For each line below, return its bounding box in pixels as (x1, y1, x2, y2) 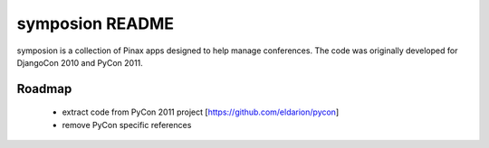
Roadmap (16, 81, 72, 97)
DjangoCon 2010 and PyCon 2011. (16, 57, 144, 68)
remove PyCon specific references (62, 119, 192, 130)
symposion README (16, 14, 175, 33)
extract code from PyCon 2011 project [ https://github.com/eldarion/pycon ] (62, 106, 340, 117)
